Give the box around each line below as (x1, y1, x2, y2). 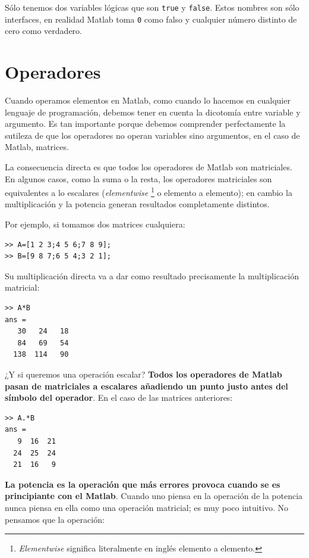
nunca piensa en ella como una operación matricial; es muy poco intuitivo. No (5, 501, 289, 513)
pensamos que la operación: (5, 513, 105, 525)
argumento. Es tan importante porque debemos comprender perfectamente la (5, 117, 286, 130)
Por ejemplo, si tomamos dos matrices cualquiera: (5, 218, 185, 230)
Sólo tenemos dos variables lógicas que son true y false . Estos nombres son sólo (5, 1, 299, 13)
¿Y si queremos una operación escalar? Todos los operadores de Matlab (5, 367, 282, 380)
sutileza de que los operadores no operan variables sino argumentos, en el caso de (5, 129, 300, 141)
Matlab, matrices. (5, 141, 69, 153)
